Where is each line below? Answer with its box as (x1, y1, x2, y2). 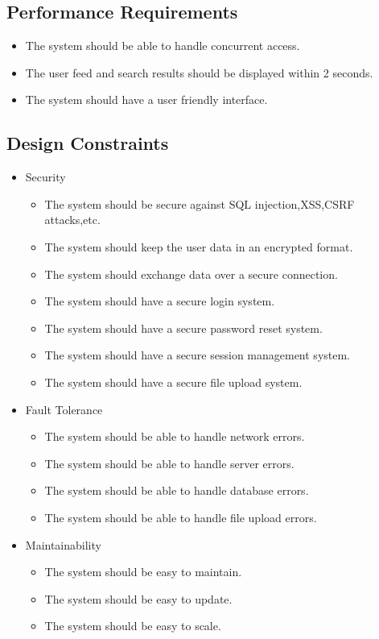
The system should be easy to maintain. (44, 563, 242, 580)
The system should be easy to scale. (44, 617, 221, 634)
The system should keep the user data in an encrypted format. (44, 238, 353, 255)
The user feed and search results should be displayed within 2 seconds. (25, 64, 373, 81)
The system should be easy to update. (44, 590, 233, 607)
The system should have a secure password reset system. (44, 319, 323, 336)
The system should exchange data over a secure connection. (44, 265, 338, 282)
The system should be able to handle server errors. (44, 454, 295, 471)
